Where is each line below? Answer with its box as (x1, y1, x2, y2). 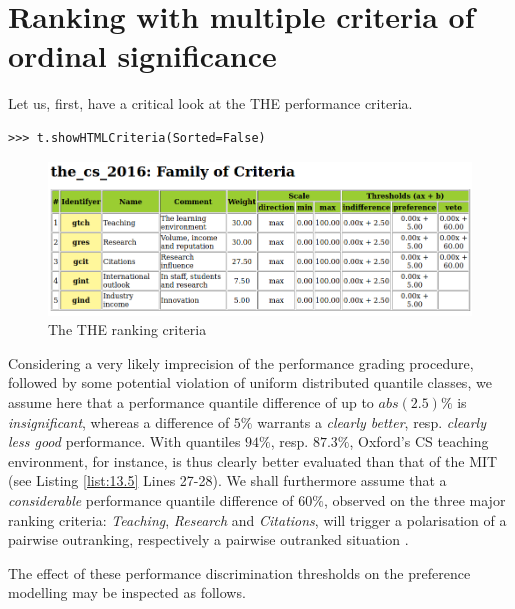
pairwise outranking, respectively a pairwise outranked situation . (8, 529, 409, 550)
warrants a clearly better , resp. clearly (257, 411, 486, 432)
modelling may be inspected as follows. (8, 582, 246, 603)
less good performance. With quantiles (8, 431, 241, 452)
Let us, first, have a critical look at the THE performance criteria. (8, 93, 413, 114)
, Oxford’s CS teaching (349, 431, 489, 452)
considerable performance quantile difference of (8, 489, 294, 510)
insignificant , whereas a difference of (8, 411, 230, 432)
